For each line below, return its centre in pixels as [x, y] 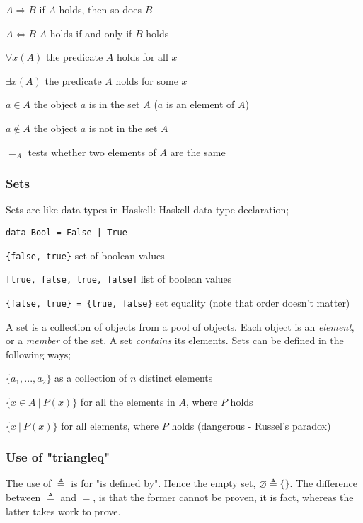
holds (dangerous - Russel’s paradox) [251, 425]
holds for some [147, 80]
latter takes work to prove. [63, 511]
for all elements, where [110, 425]
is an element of [200, 104]
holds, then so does [100, 9]
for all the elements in [128, 401]
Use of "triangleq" [58, 457]
